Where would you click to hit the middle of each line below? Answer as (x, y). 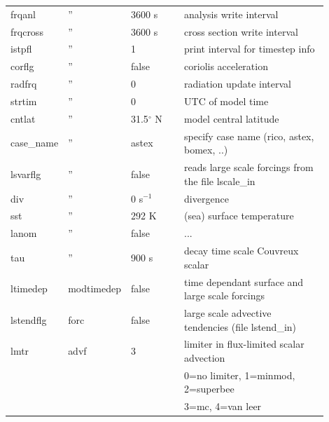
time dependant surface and (244, 281)
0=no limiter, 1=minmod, (240, 375)
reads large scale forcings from (249, 167)
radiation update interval (238, 84)
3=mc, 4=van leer (223, 406)
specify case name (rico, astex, (249, 136)
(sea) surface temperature (239, 216)
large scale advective (228, 312)
